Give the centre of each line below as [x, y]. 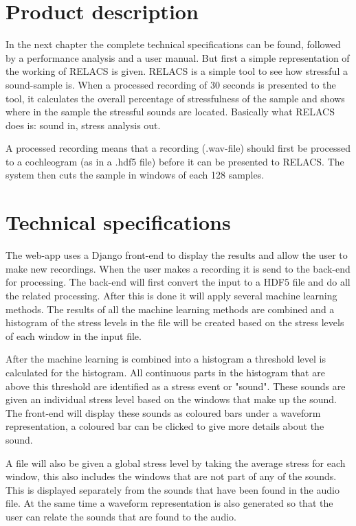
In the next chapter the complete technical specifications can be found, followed [173, 44]
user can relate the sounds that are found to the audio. [121, 516]
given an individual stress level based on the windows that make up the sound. [171, 399]
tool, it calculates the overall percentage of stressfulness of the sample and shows [175, 98]
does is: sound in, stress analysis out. [83, 125]
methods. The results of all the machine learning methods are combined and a [170, 309]
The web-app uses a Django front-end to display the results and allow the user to [177, 255]
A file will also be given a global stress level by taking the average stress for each [176, 462]
